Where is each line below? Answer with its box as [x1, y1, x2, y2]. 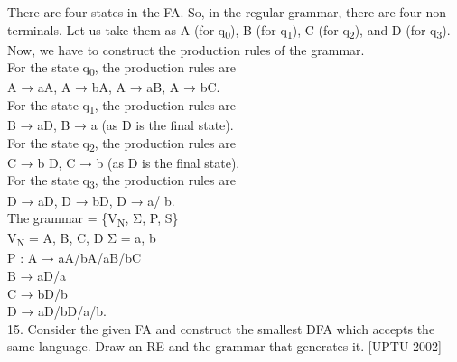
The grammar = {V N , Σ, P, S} [7, 209, 179, 229]
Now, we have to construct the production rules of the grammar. [7, 40, 365, 59]
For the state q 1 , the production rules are [7, 96, 236, 116]
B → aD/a [7, 266, 66, 285]
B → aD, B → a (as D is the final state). [7, 116, 234, 135]
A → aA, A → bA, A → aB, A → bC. [7, 78, 220, 97]
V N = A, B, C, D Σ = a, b [7, 228, 156, 250]
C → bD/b [7, 283, 68, 302]
